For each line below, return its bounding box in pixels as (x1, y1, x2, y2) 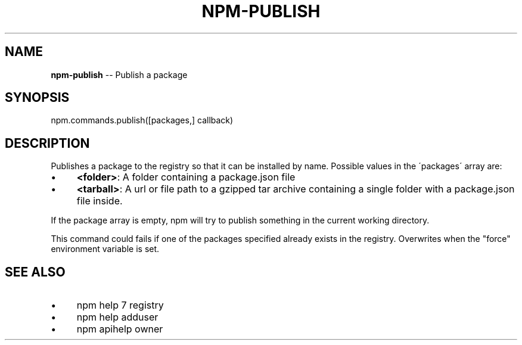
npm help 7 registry (76, 299, 164, 312)
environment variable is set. (51, 244, 160, 254)
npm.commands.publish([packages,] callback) (51, 115, 234, 126)
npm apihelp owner (76, 323, 163, 335)
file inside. (76, 195, 123, 207)
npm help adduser (76, 311, 159, 324)
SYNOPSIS (5, 90, 70, 105)
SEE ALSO (5, 264, 66, 279)
